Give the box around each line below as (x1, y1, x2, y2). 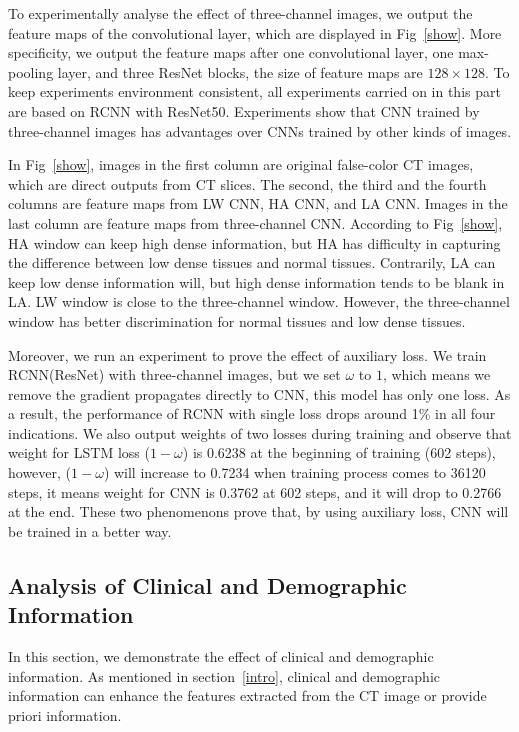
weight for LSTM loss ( (8, 442, 150, 463)
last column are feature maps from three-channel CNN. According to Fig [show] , (8, 212, 503, 233)
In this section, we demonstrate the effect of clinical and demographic (8, 646, 434, 667)
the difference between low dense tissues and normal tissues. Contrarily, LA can (8, 252, 496, 273)
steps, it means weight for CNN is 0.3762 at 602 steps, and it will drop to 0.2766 (8, 481, 502, 502)
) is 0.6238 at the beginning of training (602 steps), (182, 442, 496, 463)
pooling (8, 61, 54, 82)
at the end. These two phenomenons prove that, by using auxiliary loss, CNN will (8, 501, 509, 522)
